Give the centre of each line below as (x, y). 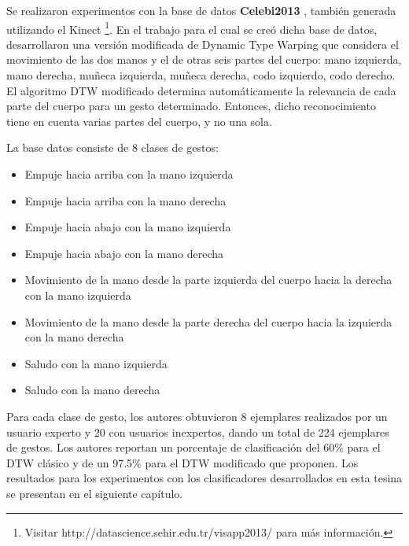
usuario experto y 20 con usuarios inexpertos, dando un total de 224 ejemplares (198, 432)
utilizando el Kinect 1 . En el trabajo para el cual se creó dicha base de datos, (192, 28)
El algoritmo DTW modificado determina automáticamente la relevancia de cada (201, 90)
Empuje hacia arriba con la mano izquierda (129, 174)
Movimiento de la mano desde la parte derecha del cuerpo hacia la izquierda (208, 321)
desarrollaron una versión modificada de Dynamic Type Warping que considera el (203, 44)
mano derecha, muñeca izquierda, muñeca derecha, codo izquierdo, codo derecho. (201, 75)
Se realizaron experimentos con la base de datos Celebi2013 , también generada (201, 10)
